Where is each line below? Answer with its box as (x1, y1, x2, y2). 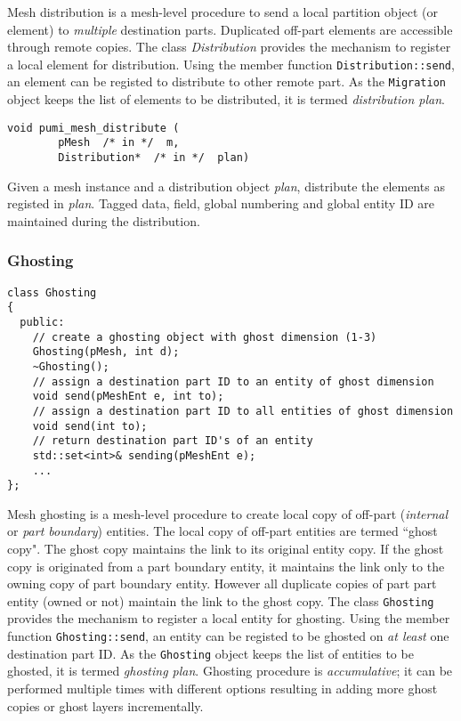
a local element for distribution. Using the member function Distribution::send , (7, 54, 455, 73)
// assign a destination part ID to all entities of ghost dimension (32, 404, 454, 417)
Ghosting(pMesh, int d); (32, 345, 180, 359)
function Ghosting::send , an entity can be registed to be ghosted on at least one (7, 627, 449, 645)
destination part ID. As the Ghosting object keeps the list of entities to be (7, 644, 414, 662)
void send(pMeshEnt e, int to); (32, 390, 224, 403)
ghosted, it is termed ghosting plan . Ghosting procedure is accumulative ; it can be (7, 661, 453, 680)
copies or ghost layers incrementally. (7, 696, 204, 715)
